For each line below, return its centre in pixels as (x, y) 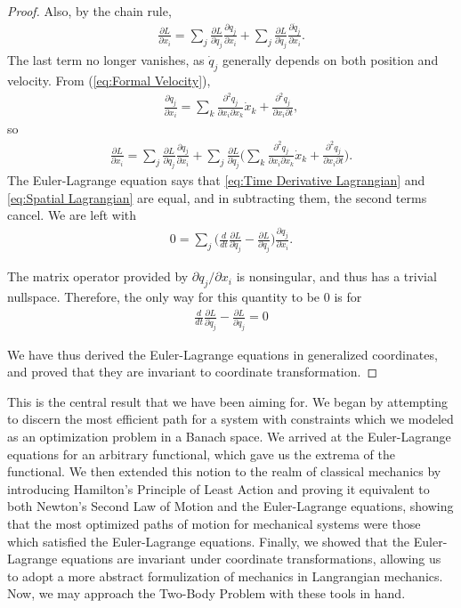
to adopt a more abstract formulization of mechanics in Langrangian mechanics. (225, 576)
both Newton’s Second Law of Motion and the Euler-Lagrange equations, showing (230, 506)
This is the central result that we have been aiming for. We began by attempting (227, 401)
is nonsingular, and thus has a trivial (336, 276)
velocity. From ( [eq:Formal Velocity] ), (109, 80)
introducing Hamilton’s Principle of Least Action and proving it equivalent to (218, 488)
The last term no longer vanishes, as (106, 60)
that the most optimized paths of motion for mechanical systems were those (214, 523)
